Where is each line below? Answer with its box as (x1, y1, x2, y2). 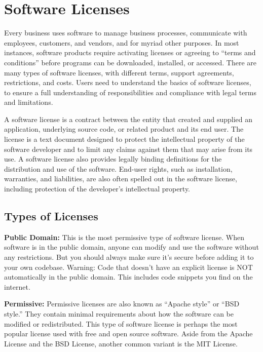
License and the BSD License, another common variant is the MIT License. (4, 338, 238, 348)
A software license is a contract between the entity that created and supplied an (4, 113, 252, 124)
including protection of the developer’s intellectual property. (4, 183, 191, 194)
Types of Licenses (4, 208, 98, 224)
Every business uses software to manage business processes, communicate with (4, 27, 247, 38)
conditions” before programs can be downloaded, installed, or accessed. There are (4, 57, 256, 67)
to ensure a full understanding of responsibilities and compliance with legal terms (4, 87, 257, 97)
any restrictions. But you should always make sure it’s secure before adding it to (4, 252, 254, 262)
